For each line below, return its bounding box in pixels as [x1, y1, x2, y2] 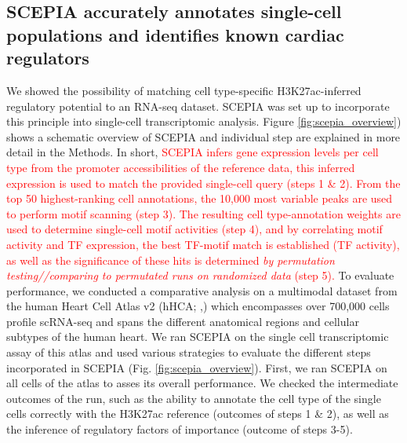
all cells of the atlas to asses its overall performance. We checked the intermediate [6, 375, 398, 391]
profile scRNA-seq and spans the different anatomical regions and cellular [6, 313, 359, 329]
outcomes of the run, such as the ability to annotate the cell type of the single [6, 390, 381, 406]
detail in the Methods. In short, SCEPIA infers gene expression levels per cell [6, 144, 379, 160]
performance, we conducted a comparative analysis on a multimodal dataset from [6, 282, 398, 298]
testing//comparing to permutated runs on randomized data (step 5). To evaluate [6, 267, 394, 284]
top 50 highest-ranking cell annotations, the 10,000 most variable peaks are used [6, 190, 393, 207]
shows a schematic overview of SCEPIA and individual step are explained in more [6, 128, 401, 145]
